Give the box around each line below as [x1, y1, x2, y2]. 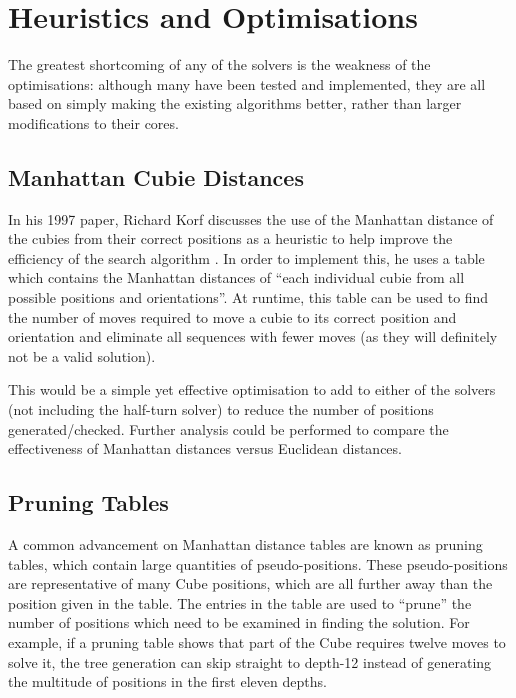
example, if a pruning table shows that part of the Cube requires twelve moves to [8, 632, 506, 652]
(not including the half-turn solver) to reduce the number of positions [8, 399, 434, 420]
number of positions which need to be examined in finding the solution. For [8, 612, 470, 633]
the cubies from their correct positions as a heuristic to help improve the [8, 228, 453, 249]
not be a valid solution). [8, 345, 156, 366]
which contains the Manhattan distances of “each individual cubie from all [8, 267, 465, 288]
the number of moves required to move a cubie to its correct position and [8, 306, 457, 327]
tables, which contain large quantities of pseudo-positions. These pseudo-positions [8, 553, 508, 574]
